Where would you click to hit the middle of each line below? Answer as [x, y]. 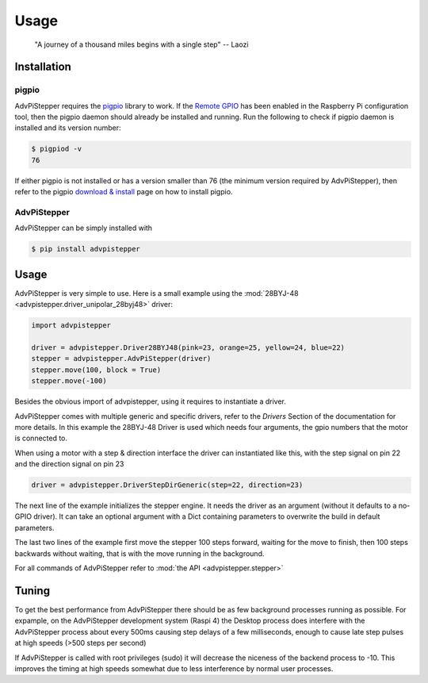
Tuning [32, 591]
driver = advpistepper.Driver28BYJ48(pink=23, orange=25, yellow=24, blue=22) [188, 348]
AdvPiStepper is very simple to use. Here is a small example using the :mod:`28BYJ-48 [157, 293]
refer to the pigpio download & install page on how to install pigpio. [124, 192]
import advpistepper [71, 326]
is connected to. [41, 438]
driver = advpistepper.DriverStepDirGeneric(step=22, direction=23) [167, 485]
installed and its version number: [68, 128]
